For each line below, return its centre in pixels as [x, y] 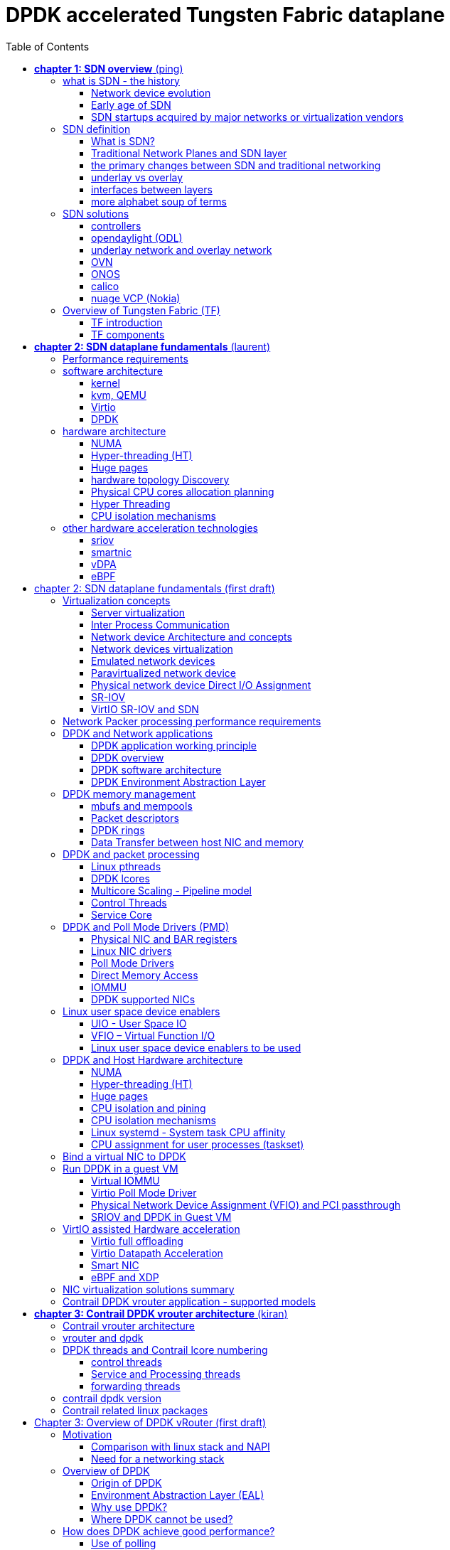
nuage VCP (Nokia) [136, 298]
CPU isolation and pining [149, 1108]
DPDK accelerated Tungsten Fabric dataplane [225, 15]
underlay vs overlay [137, 177]
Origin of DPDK [127, 1482]
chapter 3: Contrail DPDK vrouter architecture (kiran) [161, 1313]
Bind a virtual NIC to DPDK [124, 1156]
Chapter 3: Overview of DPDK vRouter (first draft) [150, 1422]
